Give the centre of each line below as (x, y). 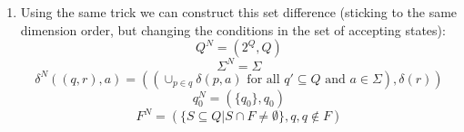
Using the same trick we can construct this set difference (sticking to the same (239, 12)
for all (263, 79)
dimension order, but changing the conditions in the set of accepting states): (233, 29)
